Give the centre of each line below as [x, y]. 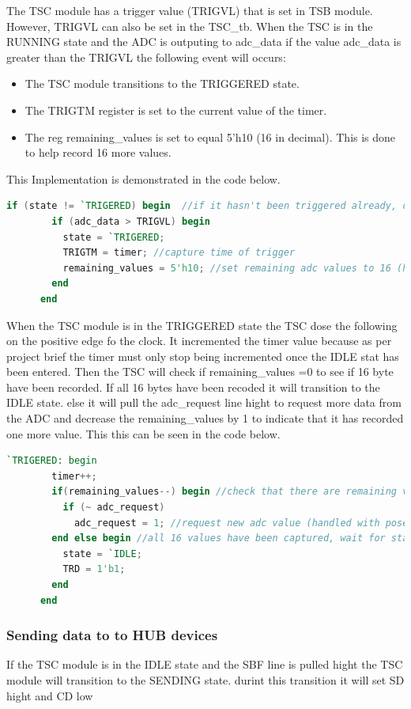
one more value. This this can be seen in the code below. [143, 433]
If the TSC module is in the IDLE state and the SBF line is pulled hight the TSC [205, 664]
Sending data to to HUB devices [112, 635]
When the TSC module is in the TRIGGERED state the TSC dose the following [202, 325]
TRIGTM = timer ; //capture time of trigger [179, 253]
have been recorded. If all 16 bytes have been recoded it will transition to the [193, 387]
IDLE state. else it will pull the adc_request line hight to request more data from [204, 402]
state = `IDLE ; [102, 554]
